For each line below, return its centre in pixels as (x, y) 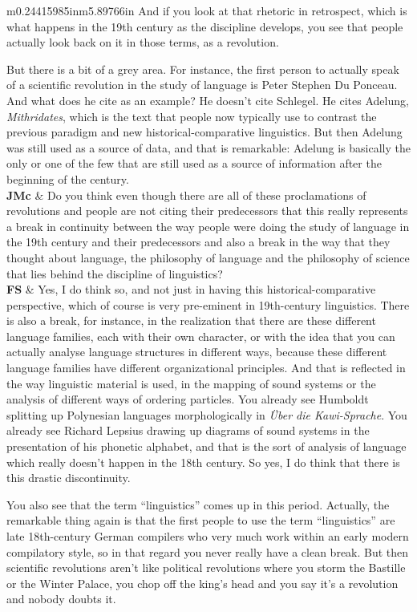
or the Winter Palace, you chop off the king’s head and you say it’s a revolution (202, 583)
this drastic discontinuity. (69, 478)
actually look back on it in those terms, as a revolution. (143, 42)
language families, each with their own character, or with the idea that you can (201, 336)
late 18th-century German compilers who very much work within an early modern (208, 536)
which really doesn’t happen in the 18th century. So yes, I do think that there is (203, 462)
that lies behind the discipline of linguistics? (115, 273)
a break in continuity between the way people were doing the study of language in (208, 226)
